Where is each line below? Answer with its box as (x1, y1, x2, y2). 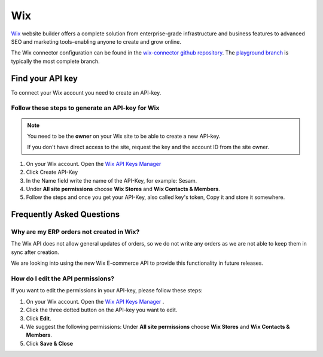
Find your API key (11, 73, 78, 83)
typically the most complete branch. (11, 58, 100, 65)
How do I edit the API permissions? (11, 274, 115, 283)
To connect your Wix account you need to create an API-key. (11, 89, 161, 96)
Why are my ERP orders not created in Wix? (11, 228, 140, 236)
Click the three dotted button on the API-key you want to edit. (26, 306, 178, 314)
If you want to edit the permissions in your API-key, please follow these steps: (11, 287, 203, 294)
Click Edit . (26, 314, 51, 322)
